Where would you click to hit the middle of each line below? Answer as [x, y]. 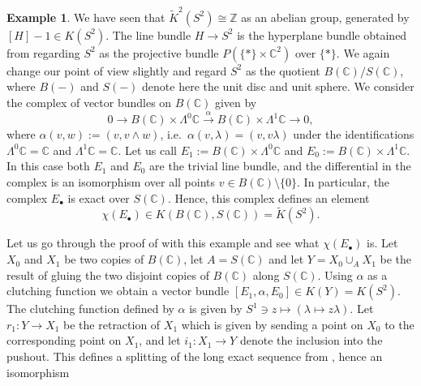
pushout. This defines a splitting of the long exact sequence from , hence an [195, 356]
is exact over [99, 197]
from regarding [43, 52]
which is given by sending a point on [272, 324]
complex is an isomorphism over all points [111, 182]
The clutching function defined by [90, 309]
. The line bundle [148, 34]
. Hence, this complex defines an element [268, 197]
